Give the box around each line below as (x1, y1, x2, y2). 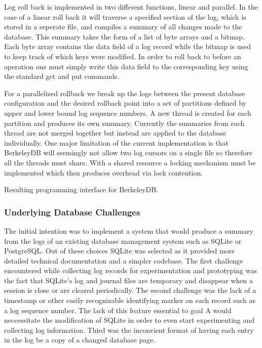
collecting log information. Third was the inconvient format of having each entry (4, 324, 254, 335)
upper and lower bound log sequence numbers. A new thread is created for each (4, 107, 251, 118)
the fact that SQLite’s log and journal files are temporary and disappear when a (4, 275, 253, 285)
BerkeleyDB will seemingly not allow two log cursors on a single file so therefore (4, 147, 252, 158)
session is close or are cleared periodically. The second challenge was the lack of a (4, 285, 256, 295)
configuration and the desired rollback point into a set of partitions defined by (4, 98, 247, 108)
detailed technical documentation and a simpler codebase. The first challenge (4, 255, 243, 266)
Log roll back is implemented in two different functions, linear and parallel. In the (4, 2, 258, 12)
